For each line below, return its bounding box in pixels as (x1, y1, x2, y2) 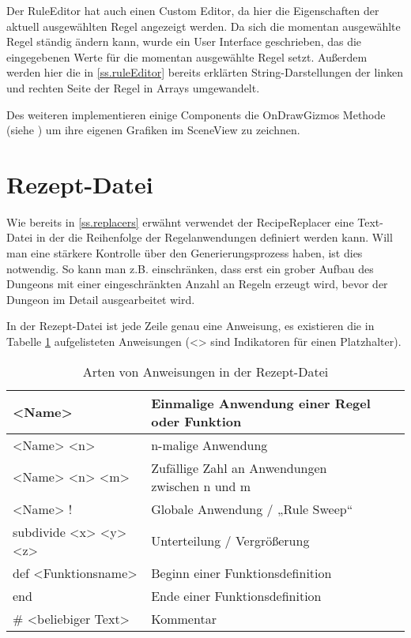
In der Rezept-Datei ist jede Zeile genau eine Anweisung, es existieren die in (6, 317, 375, 334)
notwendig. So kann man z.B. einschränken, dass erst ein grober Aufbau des (6, 260, 374, 276)
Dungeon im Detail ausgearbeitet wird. (6, 291, 195, 307)
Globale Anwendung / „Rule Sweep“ (151, 499, 353, 518)
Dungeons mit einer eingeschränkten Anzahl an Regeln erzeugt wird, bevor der (6, 276, 388, 292)
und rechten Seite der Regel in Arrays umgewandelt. (6, 79, 260, 96)
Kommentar (151, 609, 217, 628)
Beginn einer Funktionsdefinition (151, 563, 332, 582)
